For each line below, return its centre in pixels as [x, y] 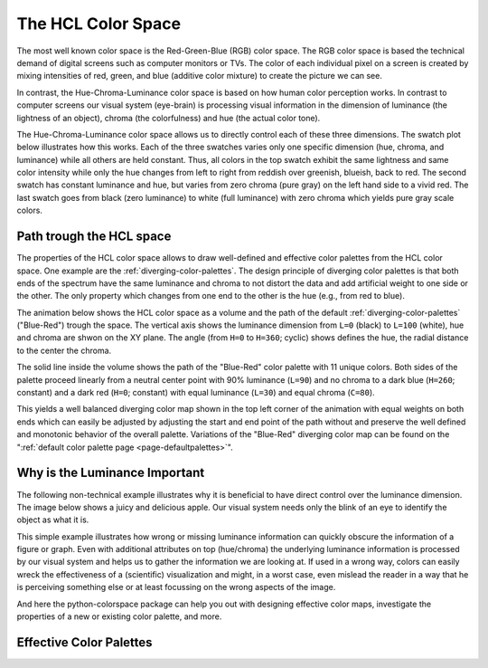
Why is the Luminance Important [111, 473]
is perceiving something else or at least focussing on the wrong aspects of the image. [176, 587]
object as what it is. [53, 520]
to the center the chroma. [64, 350]
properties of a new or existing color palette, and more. [119, 616]
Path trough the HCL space [94, 237]
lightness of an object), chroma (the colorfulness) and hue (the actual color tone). [169, 118]
